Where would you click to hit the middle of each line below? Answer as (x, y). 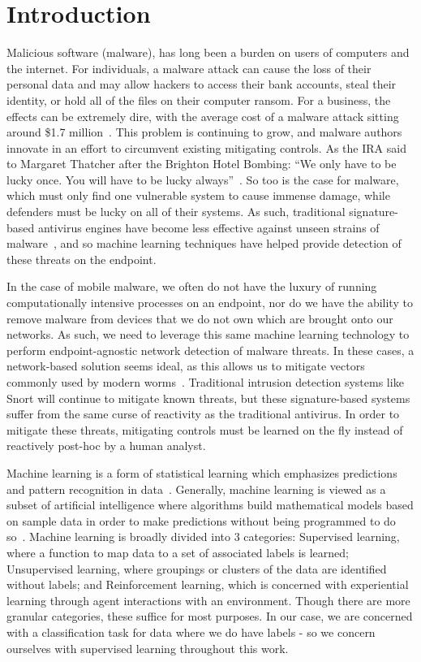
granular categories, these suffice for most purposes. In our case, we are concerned (210, 616)
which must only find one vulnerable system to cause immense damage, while (198, 195)
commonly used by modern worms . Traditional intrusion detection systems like (205, 382)
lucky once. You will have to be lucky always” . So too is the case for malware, (203, 179)
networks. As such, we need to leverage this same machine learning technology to (208, 334)
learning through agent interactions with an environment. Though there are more (208, 600)
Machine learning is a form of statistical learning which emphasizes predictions (202, 472)
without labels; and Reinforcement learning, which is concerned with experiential (208, 584)
